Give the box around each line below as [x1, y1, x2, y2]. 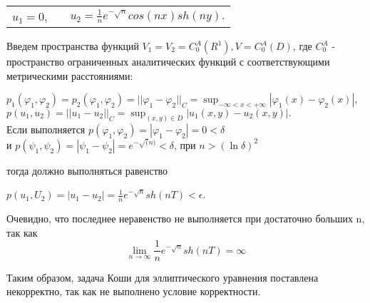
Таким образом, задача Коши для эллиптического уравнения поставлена [6, 269, 319, 284]
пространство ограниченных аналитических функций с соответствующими [6, 54, 330, 68]
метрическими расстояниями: [6, 68, 133, 83]
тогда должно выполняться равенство [6, 163, 168, 178]
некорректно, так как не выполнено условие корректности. [6, 284, 261, 299]
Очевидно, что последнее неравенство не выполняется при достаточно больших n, [6, 211, 365, 226]
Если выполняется [6, 121, 86, 136]
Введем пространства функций [6, 38, 139, 53]
